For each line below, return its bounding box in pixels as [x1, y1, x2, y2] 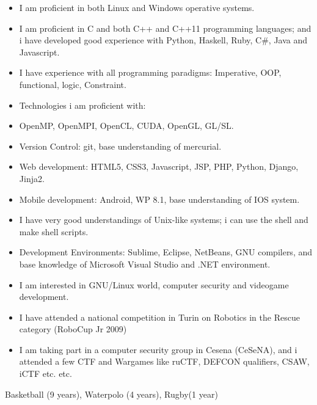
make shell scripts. [19, 225, 89, 238]
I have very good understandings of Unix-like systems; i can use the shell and [19, 213, 308, 226]
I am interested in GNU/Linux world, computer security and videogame [19, 278, 289, 291]
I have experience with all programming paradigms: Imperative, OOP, [19, 66, 282, 79]
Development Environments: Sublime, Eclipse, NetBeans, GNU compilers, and [19, 246, 313, 258]
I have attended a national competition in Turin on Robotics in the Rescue [19, 310, 300, 323]
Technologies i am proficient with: [19, 98, 146, 111]
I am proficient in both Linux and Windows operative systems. [19, 1, 255, 13]
